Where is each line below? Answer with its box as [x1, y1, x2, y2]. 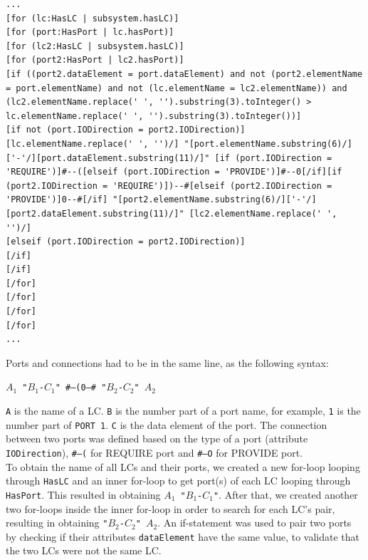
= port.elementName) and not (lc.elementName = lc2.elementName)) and [6, 83, 347, 93]
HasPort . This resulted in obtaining [6, 487, 161, 502]
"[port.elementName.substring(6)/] [184, 138, 352, 149]
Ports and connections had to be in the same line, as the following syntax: [6, 355, 329, 370]
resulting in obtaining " [6, 515, 108, 530]
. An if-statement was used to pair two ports [157, 515, 352, 530]
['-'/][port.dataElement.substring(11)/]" [6, 152, 210, 163]
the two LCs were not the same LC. [6, 543, 162, 558]
